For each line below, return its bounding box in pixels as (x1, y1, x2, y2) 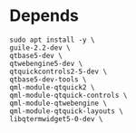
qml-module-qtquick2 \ (9, 82, 95, 91)
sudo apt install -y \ (9, 35, 95, 44)
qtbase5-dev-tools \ (9, 74, 88, 84)
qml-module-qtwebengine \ (9, 99, 107, 108)
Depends (9, 5, 79, 26)
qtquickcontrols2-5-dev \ (9, 67, 107, 76)
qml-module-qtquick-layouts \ (9, 106, 124, 116)
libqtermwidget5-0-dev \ (9, 114, 103, 123)
